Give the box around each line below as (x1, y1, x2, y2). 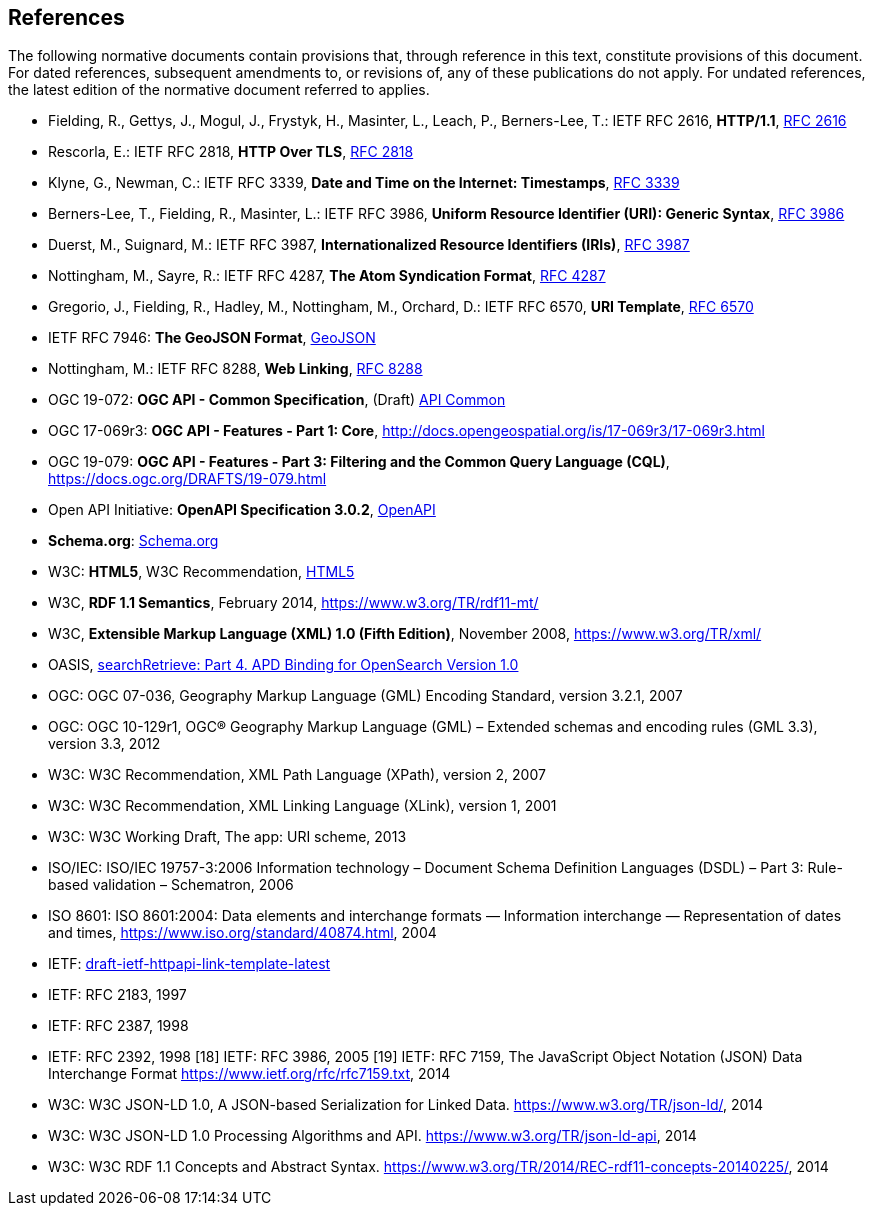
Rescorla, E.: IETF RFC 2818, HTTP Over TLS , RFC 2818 (48, 143, 414, 161)
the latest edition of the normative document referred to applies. (8, 81, 430, 99)
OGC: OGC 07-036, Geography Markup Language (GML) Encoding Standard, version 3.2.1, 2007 (48, 687, 683, 705)
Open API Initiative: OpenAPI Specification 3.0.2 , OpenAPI (48, 501, 436, 519)
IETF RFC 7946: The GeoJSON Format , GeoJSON (48, 329, 376, 347)
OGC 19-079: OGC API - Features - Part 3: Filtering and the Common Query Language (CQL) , (48, 453, 670, 471)
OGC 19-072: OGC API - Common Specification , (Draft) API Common (48, 391, 506, 409)
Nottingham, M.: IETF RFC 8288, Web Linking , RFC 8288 (48, 360, 423, 378)
